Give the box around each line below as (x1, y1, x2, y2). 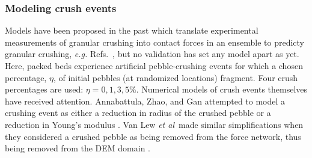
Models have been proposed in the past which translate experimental (5, 24, 258, 37)
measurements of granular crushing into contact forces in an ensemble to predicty (5, 35, 304, 48)
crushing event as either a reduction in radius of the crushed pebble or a (5, 106, 271, 119)
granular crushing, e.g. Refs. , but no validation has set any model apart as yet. (5, 47, 299, 60)
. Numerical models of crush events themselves (136, 83, 308, 96)
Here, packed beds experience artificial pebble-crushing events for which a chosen (5, 59, 303, 71)
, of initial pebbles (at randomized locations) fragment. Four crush (53, 71, 298, 84)
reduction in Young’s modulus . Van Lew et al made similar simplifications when (5, 118, 304, 130)
